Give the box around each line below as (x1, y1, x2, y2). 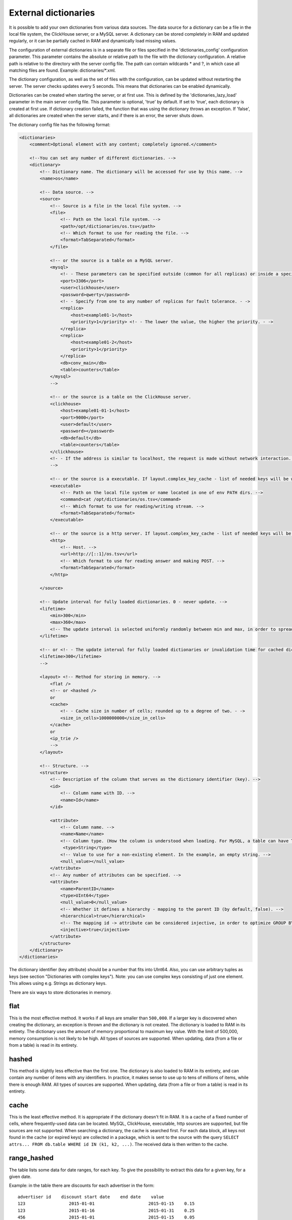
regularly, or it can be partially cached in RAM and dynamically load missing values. (9, 38, 177, 44)
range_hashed (9, 1154, 54, 1162)
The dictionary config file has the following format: (9, 122, 110, 127)
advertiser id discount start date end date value (18, 1194, 164, 1200)
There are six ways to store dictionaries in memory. (9, 989, 112, 995)
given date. (9, 1174, 32, 1179)
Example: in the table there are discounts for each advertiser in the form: (9, 1182, 155, 1188)
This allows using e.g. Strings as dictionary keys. (9, 980, 107, 986)
